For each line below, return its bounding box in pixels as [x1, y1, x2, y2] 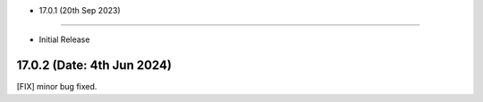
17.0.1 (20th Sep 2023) [38, 5, 121, 15]
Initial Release [38, 34, 90, 45]
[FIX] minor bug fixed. [16, 81, 97, 92]
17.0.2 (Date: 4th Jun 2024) [16, 58, 172, 73]
